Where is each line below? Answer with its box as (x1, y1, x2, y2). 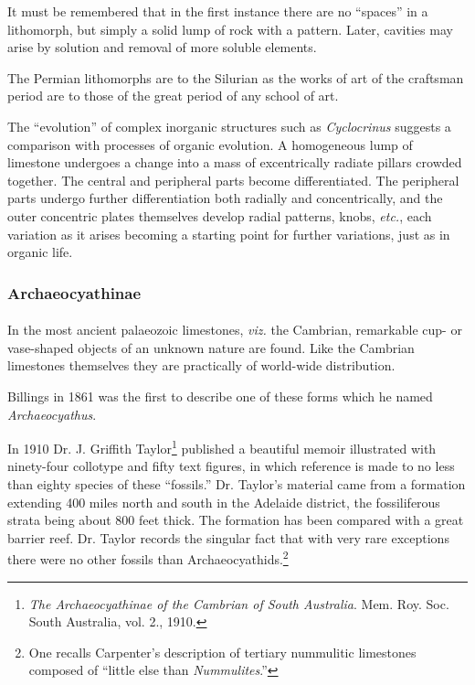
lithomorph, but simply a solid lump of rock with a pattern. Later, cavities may (7, 19, 453, 38)
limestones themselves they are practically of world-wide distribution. (7, 356, 396, 375)
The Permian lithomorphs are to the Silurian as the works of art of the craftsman (7, 68, 464, 87)
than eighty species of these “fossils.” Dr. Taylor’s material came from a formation (7, 474, 466, 493)
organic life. (7, 242, 73, 262)
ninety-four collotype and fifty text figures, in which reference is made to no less (7, 456, 455, 476)
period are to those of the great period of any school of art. (7, 86, 339, 105)
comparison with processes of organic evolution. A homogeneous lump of (7, 134, 413, 154)
